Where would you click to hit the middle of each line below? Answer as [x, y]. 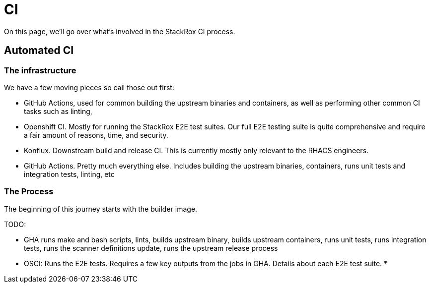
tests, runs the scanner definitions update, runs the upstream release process [151, 248]
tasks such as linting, [58, 111]
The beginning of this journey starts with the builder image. [101, 209]
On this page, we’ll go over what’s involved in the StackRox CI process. [120, 31]
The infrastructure [40, 70]
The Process [29, 192]
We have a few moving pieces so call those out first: [89, 87]
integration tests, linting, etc [69, 174]
